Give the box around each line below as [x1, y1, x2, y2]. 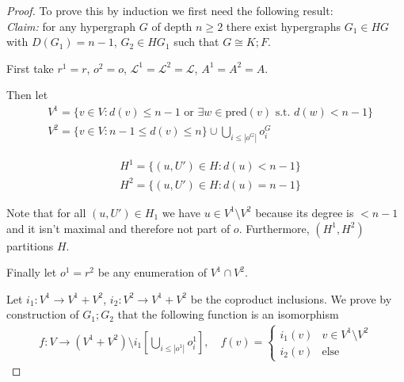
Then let [6, 86, 48, 103]
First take [6, 59, 54, 76]
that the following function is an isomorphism [117, 306, 339, 323]
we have [162, 204, 200, 220]
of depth [151, 17, 192, 34]
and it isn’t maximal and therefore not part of [6, 220, 231, 236]
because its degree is [255, 204, 354, 220]
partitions [6, 237, 54, 254]
